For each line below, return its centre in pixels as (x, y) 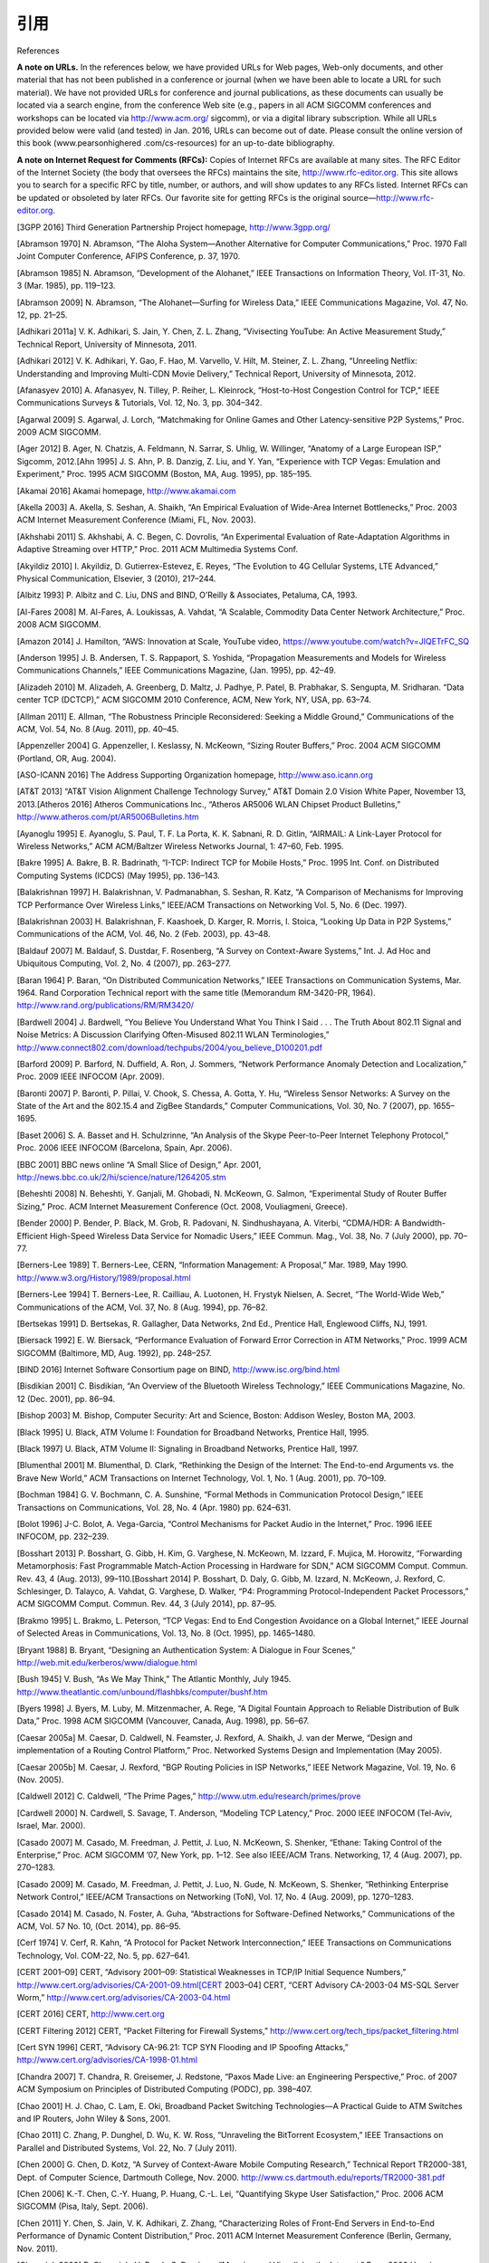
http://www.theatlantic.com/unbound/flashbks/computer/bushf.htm (142, 1692)
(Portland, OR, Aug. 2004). (67, 758)
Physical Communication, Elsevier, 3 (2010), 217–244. (116, 578)
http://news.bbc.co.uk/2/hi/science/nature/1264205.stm (121, 1178)
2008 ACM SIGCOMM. (59, 625)
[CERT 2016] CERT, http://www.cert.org (91, 2014)
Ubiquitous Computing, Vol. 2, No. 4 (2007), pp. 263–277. (124, 963)
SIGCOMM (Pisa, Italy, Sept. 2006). (82, 2206)
